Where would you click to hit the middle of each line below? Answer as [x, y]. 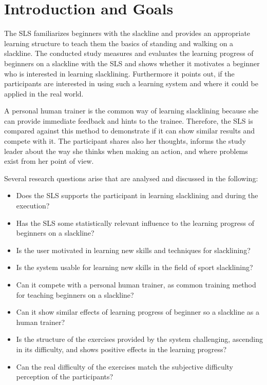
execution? [33, 206]
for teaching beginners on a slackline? [75, 294]
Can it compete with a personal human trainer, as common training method [136, 284]
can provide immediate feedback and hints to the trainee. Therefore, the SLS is [129, 120]
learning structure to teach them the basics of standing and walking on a [119, 43]
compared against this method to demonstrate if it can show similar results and [129, 131]
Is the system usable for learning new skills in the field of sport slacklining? [135, 267]
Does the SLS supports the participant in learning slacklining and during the [137, 195]
